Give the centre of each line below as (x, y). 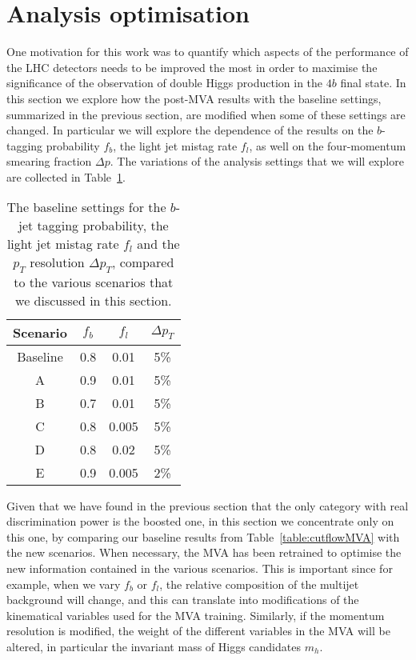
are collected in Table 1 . (66, 176)
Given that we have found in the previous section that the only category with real (208, 505)
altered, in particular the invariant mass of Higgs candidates (154, 646)
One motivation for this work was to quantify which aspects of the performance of (208, 52)
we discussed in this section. (94, 300)
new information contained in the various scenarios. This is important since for (200, 568)
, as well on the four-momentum (328, 145)
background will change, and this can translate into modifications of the (183, 600)
